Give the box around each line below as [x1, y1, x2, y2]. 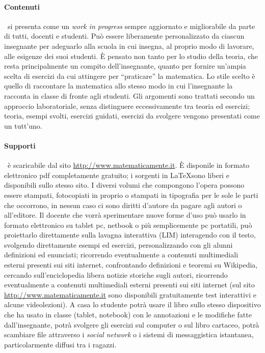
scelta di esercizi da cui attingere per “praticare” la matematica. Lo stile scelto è [4, 70, 255, 81]
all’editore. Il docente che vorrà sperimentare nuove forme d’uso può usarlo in [4, 210, 246, 220]
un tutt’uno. [4, 120, 42, 131]
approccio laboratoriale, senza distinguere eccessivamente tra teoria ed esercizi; [4, 100, 250, 111]
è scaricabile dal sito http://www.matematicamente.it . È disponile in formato [7, 160, 250, 170]
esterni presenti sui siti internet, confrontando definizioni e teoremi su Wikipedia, [4, 259, 258, 270]
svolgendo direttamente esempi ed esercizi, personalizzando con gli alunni [4, 239, 233, 250]
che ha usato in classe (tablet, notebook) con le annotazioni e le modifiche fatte [4, 309, 252, 320]
